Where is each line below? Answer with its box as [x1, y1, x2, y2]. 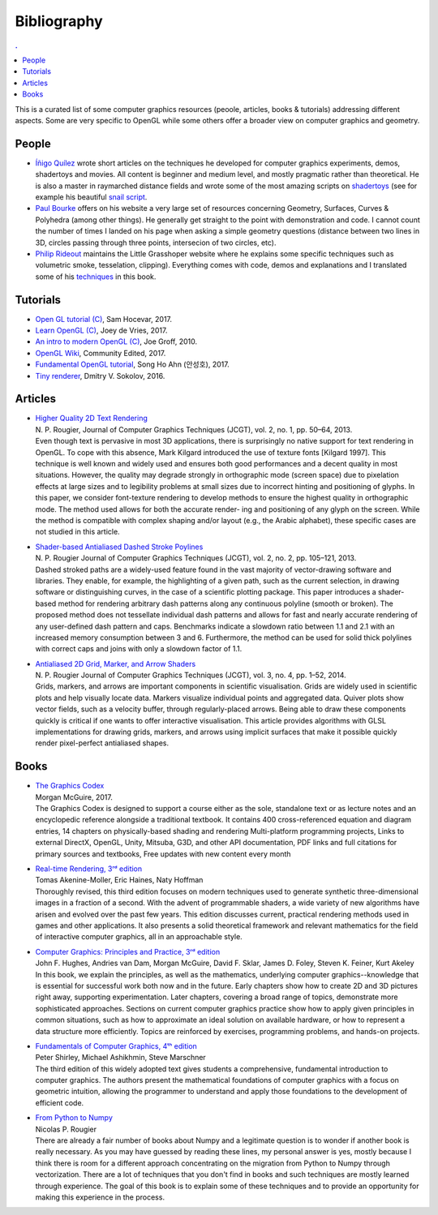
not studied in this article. [35, 527, 121, 537]
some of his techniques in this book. [35, 272, 157, 281]
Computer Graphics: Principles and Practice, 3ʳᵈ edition [35, 947, 221, 956]
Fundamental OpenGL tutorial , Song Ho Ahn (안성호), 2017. [35, 359, 230, 369]
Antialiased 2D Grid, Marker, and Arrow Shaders [35, 659, 196, 668]
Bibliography [15, 12, 103, 30]
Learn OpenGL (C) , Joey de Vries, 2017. [35, 325, 168, 335]
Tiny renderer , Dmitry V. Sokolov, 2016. [35, 371, 165, 380]
